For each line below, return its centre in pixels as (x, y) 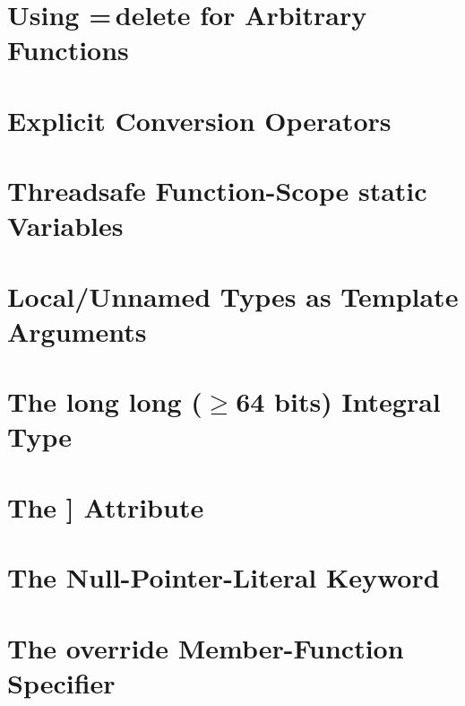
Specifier (61, 682)
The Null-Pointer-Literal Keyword (224, 577)
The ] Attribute (106, 506)
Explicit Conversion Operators (199, 120)
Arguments (77, 331)
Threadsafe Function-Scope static (217, 191)
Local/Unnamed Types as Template (233, 296)
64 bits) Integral (338, 401)
